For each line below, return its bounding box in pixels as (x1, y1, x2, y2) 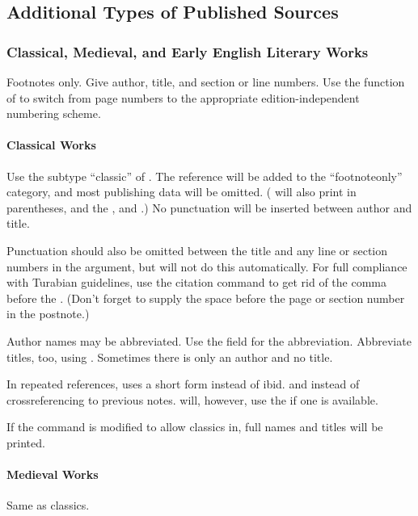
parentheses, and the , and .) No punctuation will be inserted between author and (6, 199, 412, 216)
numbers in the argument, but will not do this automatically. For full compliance (6, 258, 407, 275)
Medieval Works (6, 466, 99, 483)
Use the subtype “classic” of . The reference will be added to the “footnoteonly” (6, 167, 403, 184)
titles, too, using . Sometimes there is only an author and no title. (6, 348, 333, 365)
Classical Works (6, 136, 96, 153)
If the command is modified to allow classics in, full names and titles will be (6, 418, 383, 435)
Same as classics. (6, 497, 90, 514)
